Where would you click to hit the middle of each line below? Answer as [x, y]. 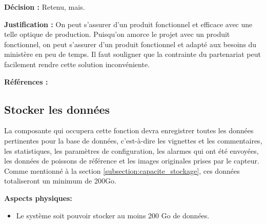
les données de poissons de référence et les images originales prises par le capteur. [132, 161]
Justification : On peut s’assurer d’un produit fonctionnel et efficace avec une [128, 24]
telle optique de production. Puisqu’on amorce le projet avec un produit [117, 34]
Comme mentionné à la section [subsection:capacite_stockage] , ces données [122, 170]
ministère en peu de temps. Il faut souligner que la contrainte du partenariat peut [132, 54]
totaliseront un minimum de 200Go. [60, 181]
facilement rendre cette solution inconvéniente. [77, 64]
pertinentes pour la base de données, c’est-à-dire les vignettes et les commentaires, [133, 140]
